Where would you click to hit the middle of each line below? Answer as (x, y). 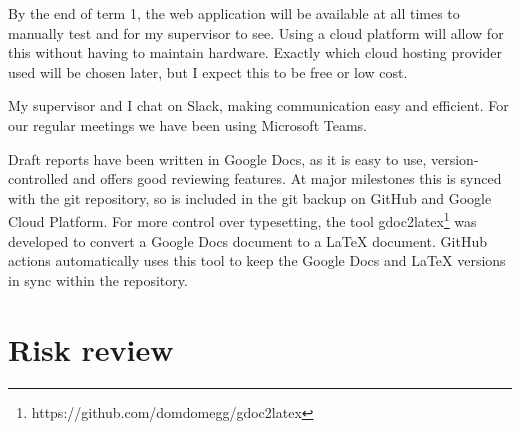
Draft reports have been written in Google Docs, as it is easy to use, (217, 158)
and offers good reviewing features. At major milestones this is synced (287, 178)
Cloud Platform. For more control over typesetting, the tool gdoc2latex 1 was (242, 219)
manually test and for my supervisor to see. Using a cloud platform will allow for (256, 32)
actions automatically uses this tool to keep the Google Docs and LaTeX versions (257, 260)
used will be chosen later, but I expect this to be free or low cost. (208, 71)
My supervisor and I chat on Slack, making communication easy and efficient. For (258, 105)
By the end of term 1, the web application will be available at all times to (234, 13)
